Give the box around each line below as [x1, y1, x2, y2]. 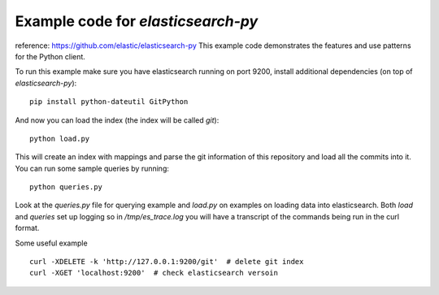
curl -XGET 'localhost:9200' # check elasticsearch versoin [29, 268, 278, 278]
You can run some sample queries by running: [15, 163, 170, 173]
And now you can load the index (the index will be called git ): [15, 115, 219, 125]
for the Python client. [15, 51, 85, 61]
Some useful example [15, 238, 89, 248]
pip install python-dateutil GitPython [29, 98, 189, 106]
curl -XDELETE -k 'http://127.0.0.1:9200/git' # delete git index [29, 257, 304, 267]
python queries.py [29, 183, 103, 192]
